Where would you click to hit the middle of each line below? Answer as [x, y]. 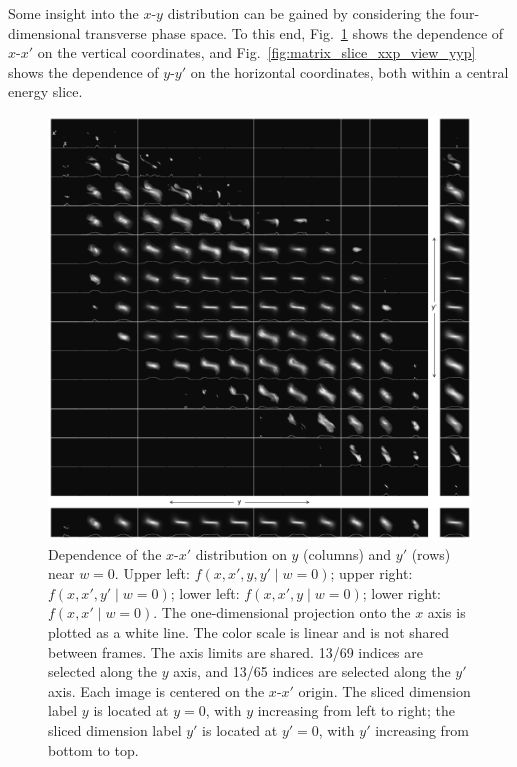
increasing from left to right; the [356, 710]
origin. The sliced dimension [384, 690]
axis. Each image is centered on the [156, 690]
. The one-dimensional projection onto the [282, 612]
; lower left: [205, 592]
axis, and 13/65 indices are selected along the [312, 671]
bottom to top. [93, 749]
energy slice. [45, 91]
